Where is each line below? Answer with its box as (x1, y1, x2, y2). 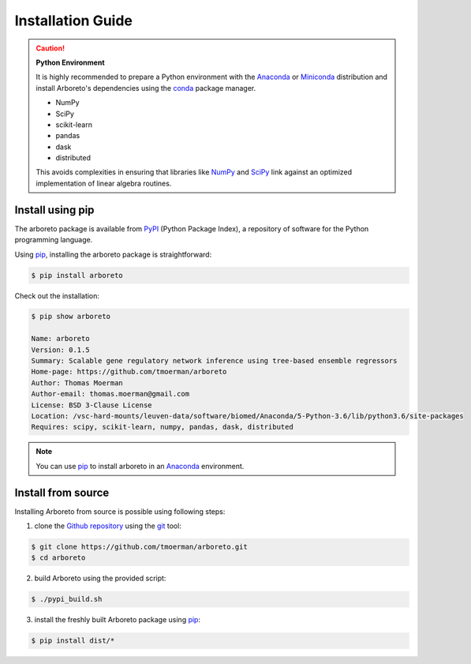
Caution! (36, 43, 65, 53)
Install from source (14, 486, 110, 499)
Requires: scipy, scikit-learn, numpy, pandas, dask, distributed (31, 422, 293, 432)
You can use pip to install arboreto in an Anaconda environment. (36, 461, 245, 471)
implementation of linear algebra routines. (36, 178, 172, 188)
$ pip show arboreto (31, 312, 110, 321)
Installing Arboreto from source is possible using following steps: (14, 506, 226, 516)
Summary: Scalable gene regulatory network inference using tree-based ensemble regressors (31, 356, 398, 366)
